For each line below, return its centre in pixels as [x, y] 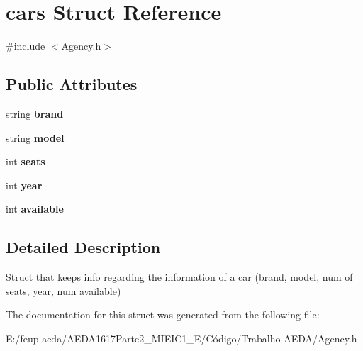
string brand [35, 113]
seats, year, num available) [63, 290]
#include [26, 46]
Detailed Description [83, 247]
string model [35, 137]
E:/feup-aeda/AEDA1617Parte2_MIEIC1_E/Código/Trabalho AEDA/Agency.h [181, 338]
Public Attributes [72, 84]
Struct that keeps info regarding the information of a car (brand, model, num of [179, 277]
